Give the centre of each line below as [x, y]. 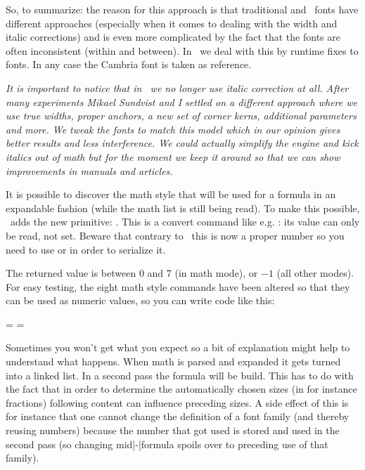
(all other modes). [315, 273]
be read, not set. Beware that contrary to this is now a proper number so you [175, 235]
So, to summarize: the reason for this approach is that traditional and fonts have [182, 9]
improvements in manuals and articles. [89, 170]
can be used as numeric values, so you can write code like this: [140, 300]
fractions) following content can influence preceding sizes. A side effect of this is [177, 402]
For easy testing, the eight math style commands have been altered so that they [178, 286]
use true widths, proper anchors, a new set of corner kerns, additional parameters [181, 116]
